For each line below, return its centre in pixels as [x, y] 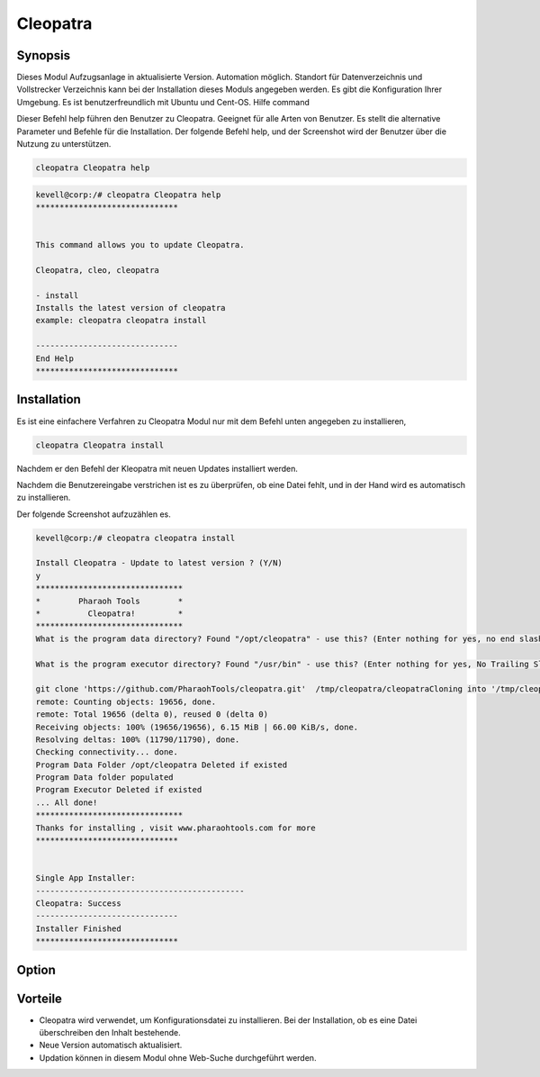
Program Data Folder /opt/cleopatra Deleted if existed [162, 765]
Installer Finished [78, 928]
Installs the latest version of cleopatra [130, 308]
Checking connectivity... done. [107, 752]
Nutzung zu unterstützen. [64, 144]
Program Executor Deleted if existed [119, 790]
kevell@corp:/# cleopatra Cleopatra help [128, 195]
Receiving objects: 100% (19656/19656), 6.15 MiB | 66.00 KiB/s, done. [197, 727]
